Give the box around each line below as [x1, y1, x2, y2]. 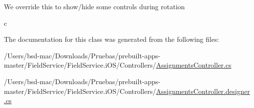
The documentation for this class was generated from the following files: [4, 34, 219, 44]
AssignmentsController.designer [156, 86, 250, 96]
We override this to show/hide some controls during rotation [4, 1, 185, 11]
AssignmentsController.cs [156, 60, 232, 70]
